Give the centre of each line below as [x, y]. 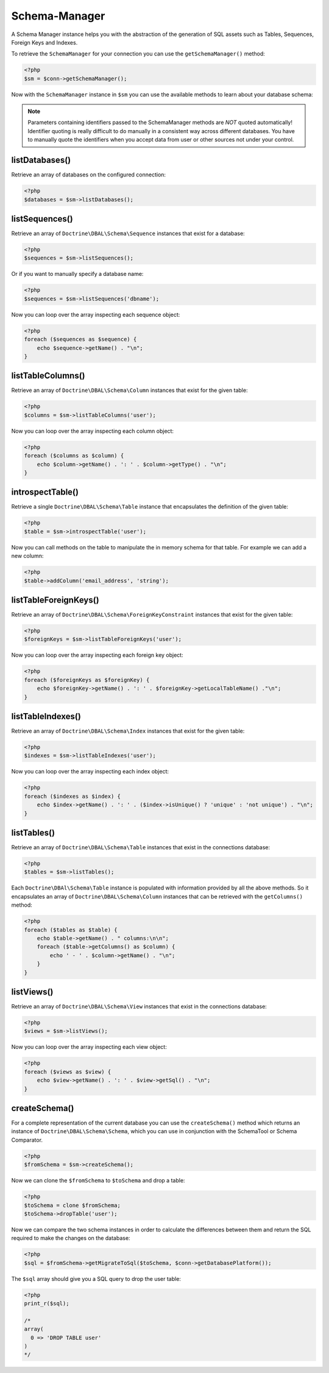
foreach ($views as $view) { [68, 1072]
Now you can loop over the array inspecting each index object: [90, 772]
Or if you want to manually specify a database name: [77, 274]
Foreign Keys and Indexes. [44, 42]
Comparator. [27, 1140]
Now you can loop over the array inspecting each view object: [89, 1047]
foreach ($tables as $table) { [71, 930]
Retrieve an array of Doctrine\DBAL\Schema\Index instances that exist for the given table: [128, 731]
